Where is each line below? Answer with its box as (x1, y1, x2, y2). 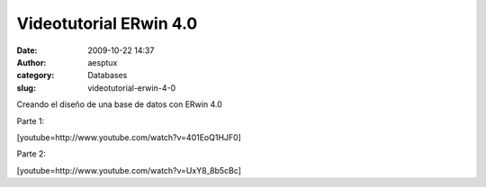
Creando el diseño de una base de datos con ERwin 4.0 (16, 99, 222, 110)
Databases (87, 70, 128, 81)
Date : (16, 45, 38, 56)
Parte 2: (16, 148, 47, 159)
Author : (16, 57, 47, 67)
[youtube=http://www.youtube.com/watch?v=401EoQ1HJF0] (16, 131, 242, 143)
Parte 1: (16, 115, 45, 126)
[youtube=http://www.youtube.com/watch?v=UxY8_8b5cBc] (16, 165, 242, 175)
